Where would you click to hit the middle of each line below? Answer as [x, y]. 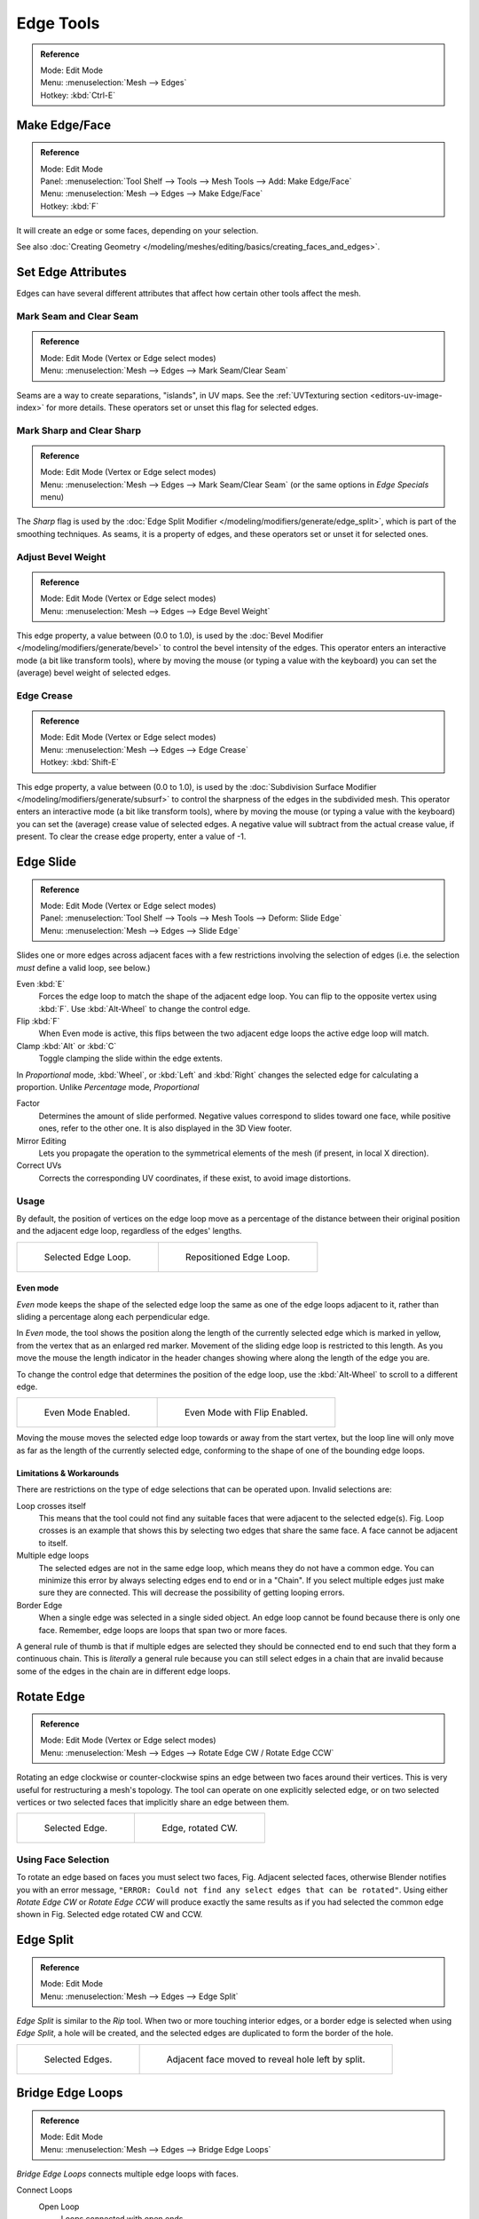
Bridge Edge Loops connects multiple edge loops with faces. [127, 2174]
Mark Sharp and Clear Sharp [79, 430]
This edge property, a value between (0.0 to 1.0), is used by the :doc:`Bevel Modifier [170, 636]
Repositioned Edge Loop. [238, 1257]
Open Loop [59, 2207]
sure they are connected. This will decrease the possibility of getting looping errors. [192, 1592]
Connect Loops [44, 2190]
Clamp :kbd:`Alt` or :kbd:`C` [67, 1046]
